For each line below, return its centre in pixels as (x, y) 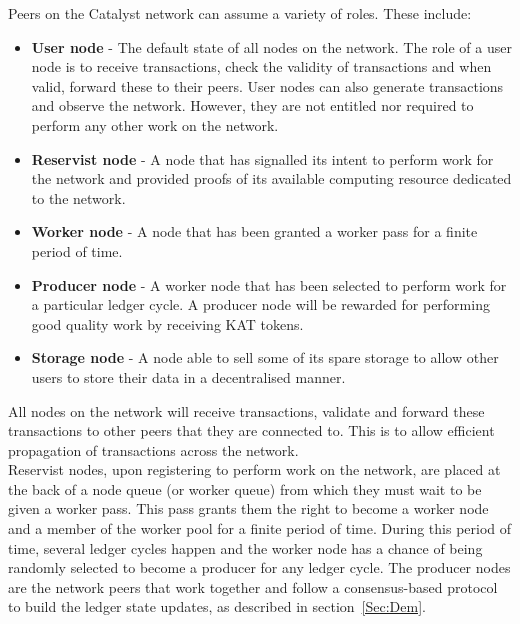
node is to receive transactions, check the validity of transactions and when (261, 66)
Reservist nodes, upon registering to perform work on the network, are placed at (254, 469)
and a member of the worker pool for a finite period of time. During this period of (260, 528)
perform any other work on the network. (155, 124)
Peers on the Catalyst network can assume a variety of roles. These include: (240, 13)
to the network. (78, 197)
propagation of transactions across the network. (153, 449)
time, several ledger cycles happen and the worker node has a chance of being (245, 547)
